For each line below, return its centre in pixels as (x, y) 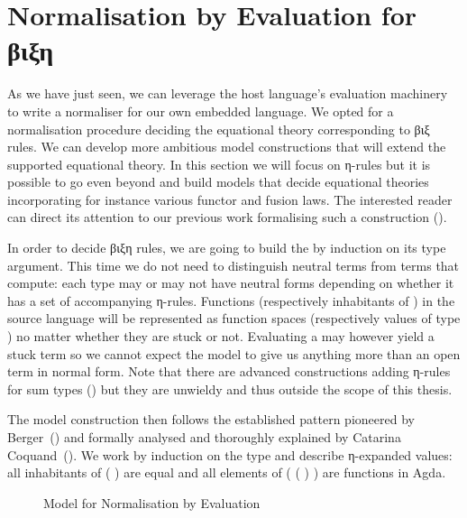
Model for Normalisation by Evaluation (152, 502)
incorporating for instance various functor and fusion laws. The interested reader (230, 199)
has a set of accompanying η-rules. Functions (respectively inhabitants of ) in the (231, 300)
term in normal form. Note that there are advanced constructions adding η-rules (229, 371)
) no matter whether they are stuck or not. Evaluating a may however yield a (221, 336)
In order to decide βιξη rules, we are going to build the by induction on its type (227, 248)
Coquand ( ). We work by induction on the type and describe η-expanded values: (230, 454)
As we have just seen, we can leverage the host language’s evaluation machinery (228, 93)
